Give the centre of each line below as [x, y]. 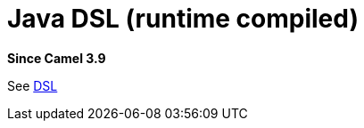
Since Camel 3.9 [57, 58]
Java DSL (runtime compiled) [183, 19]
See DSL [33, 85]
